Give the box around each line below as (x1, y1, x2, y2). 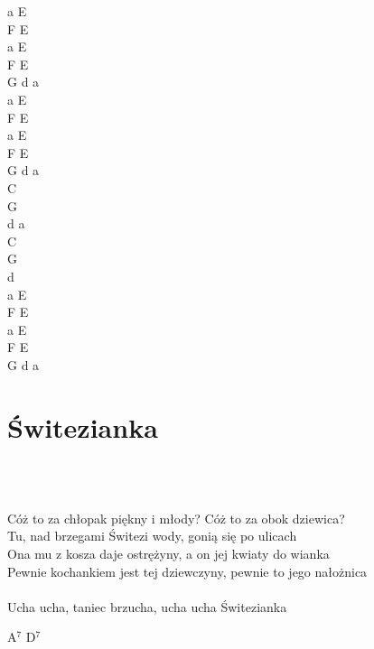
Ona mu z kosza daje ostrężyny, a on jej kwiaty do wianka (7, 543, 330, 562)
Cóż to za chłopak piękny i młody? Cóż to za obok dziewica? (7, 508, 345, 527)
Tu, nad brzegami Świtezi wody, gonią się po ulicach (7, 526, 297, 545)
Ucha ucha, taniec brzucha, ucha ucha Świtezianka (7, 597, 287, 616)
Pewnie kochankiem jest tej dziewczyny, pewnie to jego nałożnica (7, 561, 368, 580)
